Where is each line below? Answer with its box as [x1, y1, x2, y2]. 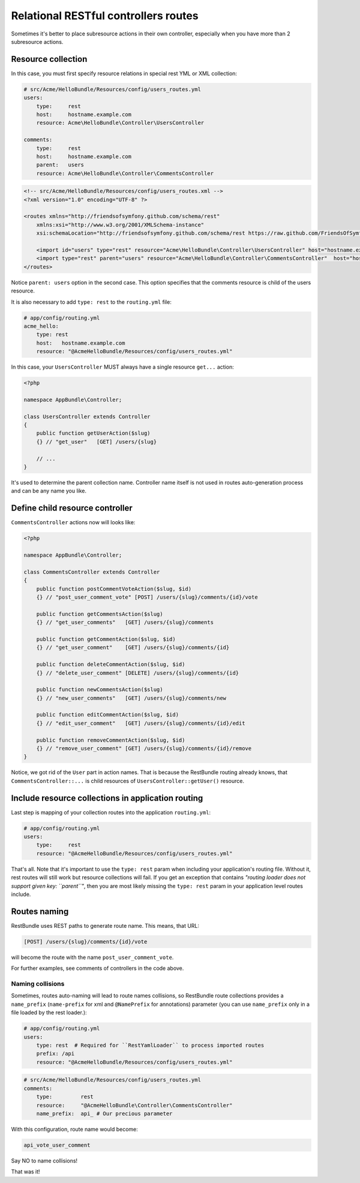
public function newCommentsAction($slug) [36, 686, 163, 693]
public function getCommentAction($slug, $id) [36, 635, 176, 643]
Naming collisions [11, 979, 65, 988]
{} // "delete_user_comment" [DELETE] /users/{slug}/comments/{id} [36, 670, 239, 676]
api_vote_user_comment [23, 1142, 91, 1148]
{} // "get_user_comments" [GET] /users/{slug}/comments [36, 619, 214, 626]
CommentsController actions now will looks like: [11, 519, 136, 526]
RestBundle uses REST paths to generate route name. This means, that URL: [11, 922, 200, 929]
